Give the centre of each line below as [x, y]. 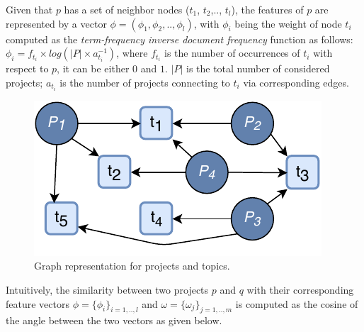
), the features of [267, 9]
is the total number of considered [258, 68]
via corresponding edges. [296, 82]
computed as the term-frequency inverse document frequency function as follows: [180, 39]
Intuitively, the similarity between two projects [107, 290]
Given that [29, 9]
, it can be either [93, 68]
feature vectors [38, 303]
